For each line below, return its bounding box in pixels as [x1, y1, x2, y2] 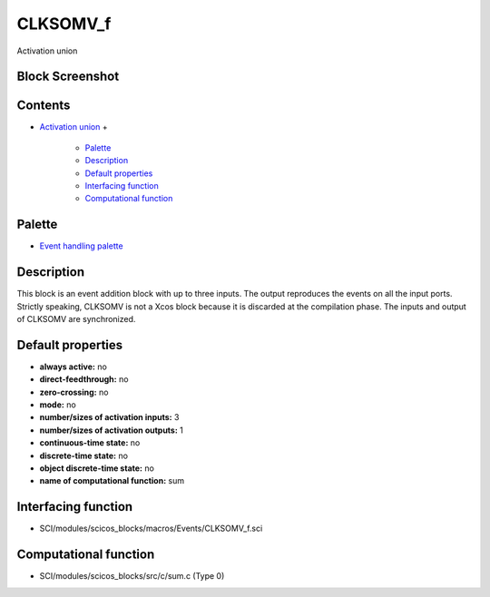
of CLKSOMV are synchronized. [16, 314, 136, 325]
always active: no [39, 361, 108, 372]
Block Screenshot [16, 69, 120, 84]
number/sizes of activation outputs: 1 [39, 425, 183, 436]
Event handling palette [39, 240, 123, 251]
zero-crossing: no [39, 387, 109, 397]
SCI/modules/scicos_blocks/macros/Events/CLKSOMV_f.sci [39, 523, 263, 534]
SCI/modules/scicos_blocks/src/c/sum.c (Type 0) [39, 571, 225, 582]
